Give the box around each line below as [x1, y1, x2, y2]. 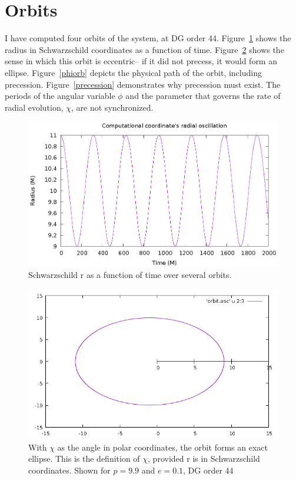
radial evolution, [5, 101, 64, 113]
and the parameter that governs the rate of [125, 90, 281, 102]
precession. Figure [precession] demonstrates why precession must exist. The [5, 78, 281, 90]
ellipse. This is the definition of [28, 452, 140, 465]
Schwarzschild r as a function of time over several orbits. [28, 269, 232, 281]
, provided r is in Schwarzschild [148, 452, 260, 465]
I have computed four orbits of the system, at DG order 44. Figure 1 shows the [5, 32, 291, 44]
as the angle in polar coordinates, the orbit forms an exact [57, 441, 268, 453]
